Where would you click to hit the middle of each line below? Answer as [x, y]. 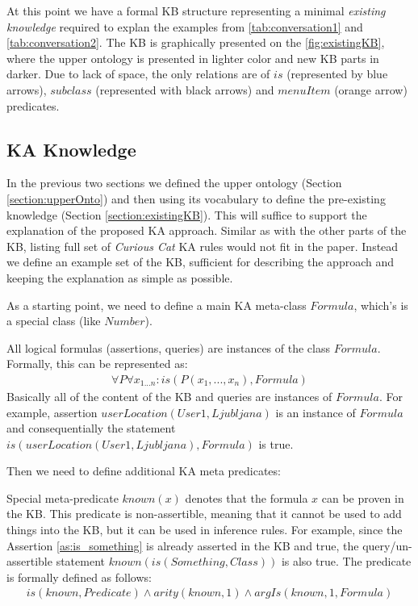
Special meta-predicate [63, 497]
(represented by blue [337, 74]
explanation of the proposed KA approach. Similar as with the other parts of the [207, 230]
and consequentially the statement [91, 428]
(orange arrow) [371, 89]
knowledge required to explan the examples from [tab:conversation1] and [185, 26]
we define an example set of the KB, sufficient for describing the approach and [201, 262]
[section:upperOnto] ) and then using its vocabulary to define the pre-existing [196, 198]
